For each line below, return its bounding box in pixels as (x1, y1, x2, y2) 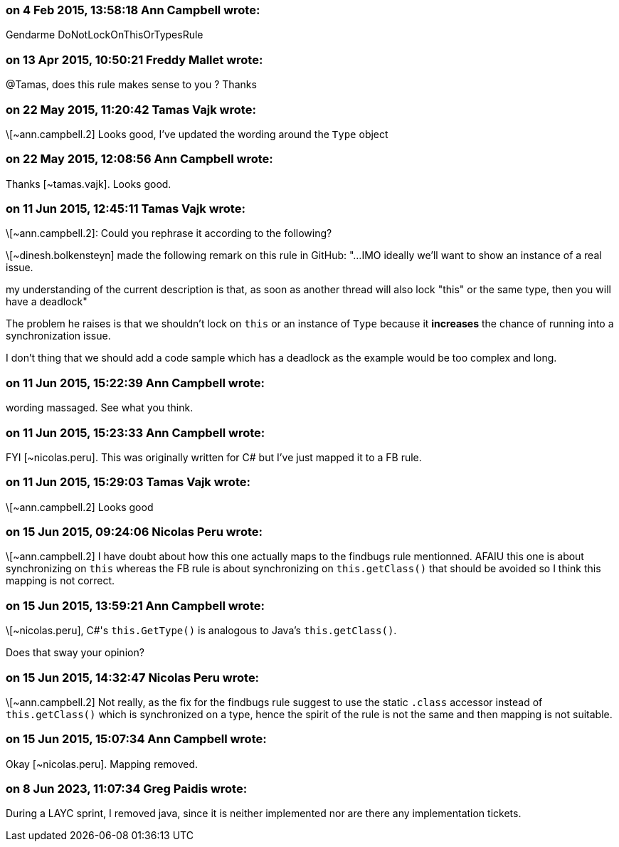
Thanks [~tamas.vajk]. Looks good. (6, 177, 171, 190)
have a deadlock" (6, 295, 88, 308)
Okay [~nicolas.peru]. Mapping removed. (6, 757, 199, 770)
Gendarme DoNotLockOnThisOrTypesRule (6, 28, 203, 41)
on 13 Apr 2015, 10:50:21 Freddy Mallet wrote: (6, 52, 263, 67)
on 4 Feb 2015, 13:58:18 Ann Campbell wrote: (6, 3, 260, 17)
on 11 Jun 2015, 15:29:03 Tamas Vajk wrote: (6, 475, 250, 490)
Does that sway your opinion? (6, 646, 144, 659)
